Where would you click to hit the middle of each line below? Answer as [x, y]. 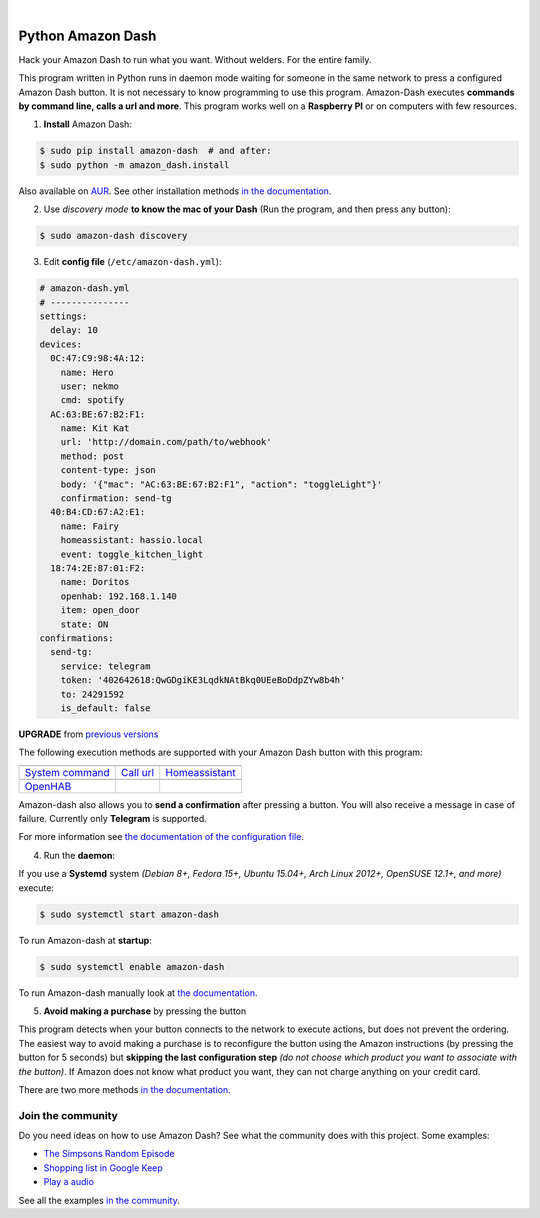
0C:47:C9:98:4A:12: [98, 358]
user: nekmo [90, 386]
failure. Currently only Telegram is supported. [112, 819]
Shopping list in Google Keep [103, 1167]
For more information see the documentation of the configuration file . [161, 837]
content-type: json [108, 470]
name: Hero [87, 372]
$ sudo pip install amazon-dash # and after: [155, 151]
